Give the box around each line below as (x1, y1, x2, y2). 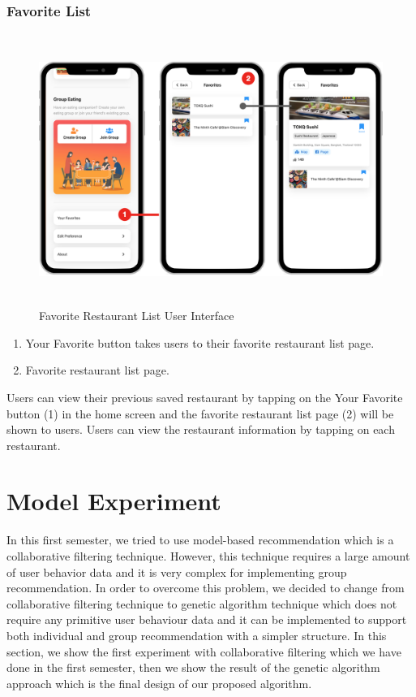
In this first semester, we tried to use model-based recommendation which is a (6, 531, 394, 548)
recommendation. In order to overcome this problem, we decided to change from (6, 579, 405, 596)
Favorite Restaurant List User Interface (39, 307, 234, 324)
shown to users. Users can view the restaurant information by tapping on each (6, 421, 395, 438)
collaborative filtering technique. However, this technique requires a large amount (6, 548, 410, 565)
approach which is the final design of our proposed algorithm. (6, 674, 312, 691)
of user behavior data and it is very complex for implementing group (6, 563, 347, 580)
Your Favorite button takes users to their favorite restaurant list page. (25, 334, 375, 351)
